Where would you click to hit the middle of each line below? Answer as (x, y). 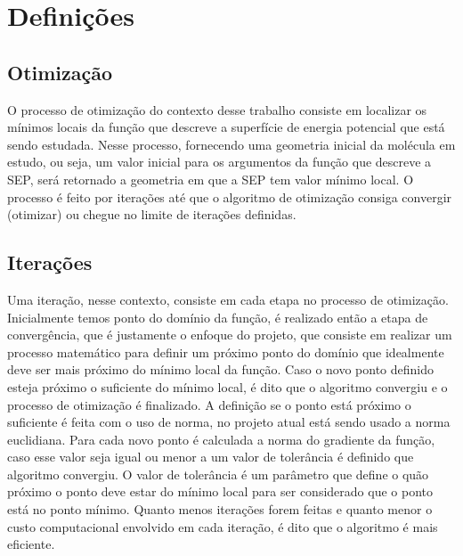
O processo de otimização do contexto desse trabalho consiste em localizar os (217, 109)
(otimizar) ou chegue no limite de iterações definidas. (152, 214)
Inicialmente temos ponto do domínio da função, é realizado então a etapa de (218, 317)
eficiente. (31, 544)
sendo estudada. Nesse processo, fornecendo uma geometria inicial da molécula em (231, 144)
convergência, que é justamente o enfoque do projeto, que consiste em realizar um (230, 335)
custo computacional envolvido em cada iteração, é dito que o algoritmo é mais (223, 526)
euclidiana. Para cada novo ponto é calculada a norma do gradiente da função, (221, 439)
